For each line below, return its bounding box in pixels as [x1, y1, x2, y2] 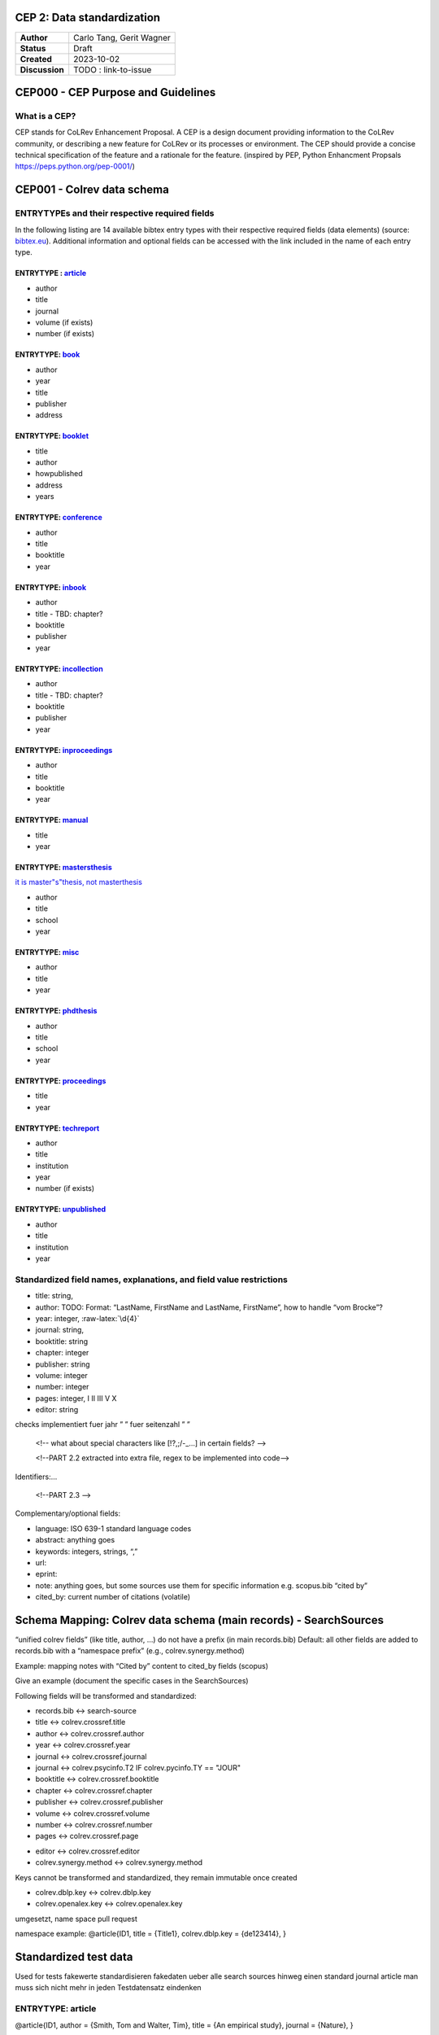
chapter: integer [35, 1348, 89, 1358]
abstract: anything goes [35, 1535, 115, 1545]
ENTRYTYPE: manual [15, 815, 89, 825]
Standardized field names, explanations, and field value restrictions [15, 1274, 288, 1285]
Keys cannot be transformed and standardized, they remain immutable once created [15, 1872, 298, 1882]
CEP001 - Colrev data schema [15, 183, 170, 197]
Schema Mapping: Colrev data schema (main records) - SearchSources [15, 1613, 384, 1627]
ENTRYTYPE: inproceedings [15, 745, 113, 755]
